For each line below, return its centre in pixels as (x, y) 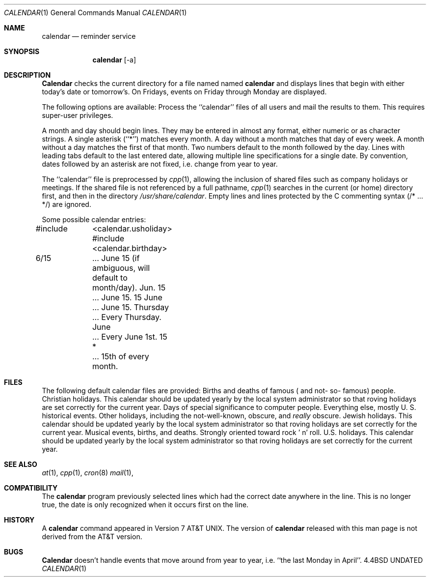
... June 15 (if (116, 258)
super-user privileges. (78, 115)
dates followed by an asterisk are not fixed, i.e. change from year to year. (160, 164)
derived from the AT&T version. (92, 537)
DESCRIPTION (27, 75)
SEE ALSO (21, 464)
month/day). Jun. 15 (129, 288)
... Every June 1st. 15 (130, 337)
